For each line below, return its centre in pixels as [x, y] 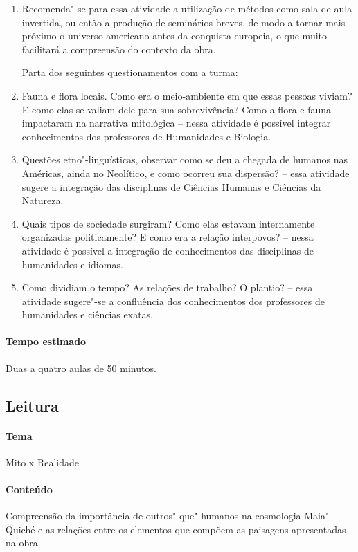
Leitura [32, 405]
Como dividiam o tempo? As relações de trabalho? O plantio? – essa [167, 287]
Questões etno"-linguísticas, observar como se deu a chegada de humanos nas [185, 159]
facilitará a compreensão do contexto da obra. [119, 49]
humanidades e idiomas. [72, 264]
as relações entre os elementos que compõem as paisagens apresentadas [196, 529]
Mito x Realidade [42, 462]
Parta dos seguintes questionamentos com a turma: [130, 72]
